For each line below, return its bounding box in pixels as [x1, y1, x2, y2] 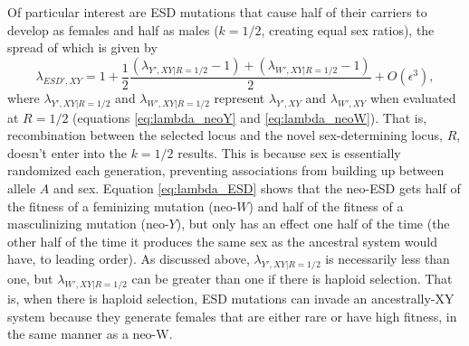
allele [7, 178, 36, 197]
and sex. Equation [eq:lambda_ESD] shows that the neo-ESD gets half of [53, 178, 461, 197]
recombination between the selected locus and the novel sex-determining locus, [7, 126, 444, 145]
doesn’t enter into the [7, 143, 127, 162]
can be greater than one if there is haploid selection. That [131, 269, 453, 288]
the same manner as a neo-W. [7, 324, 173, 343]
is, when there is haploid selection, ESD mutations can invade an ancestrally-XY [7, 288, 455, 307]
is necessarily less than [325, 249, 450, 268]
